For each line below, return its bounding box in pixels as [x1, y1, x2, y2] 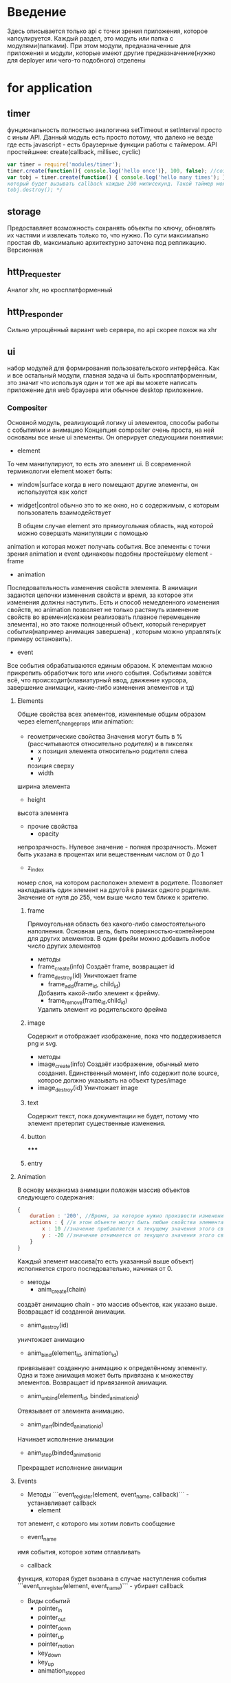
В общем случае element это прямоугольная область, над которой [16, 522, 214, 530]
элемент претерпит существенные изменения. [27, 1119, 166, 1127]
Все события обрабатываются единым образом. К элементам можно [7, 662, 213, 670]
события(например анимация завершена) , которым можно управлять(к [7, 627, 221, 636]
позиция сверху [27, 761, 74, 770]
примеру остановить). [7, 635, 73, 643]
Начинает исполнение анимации [16, 1435, 114, 1443]
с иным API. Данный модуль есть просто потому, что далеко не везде [7, 133, 214, 141]
